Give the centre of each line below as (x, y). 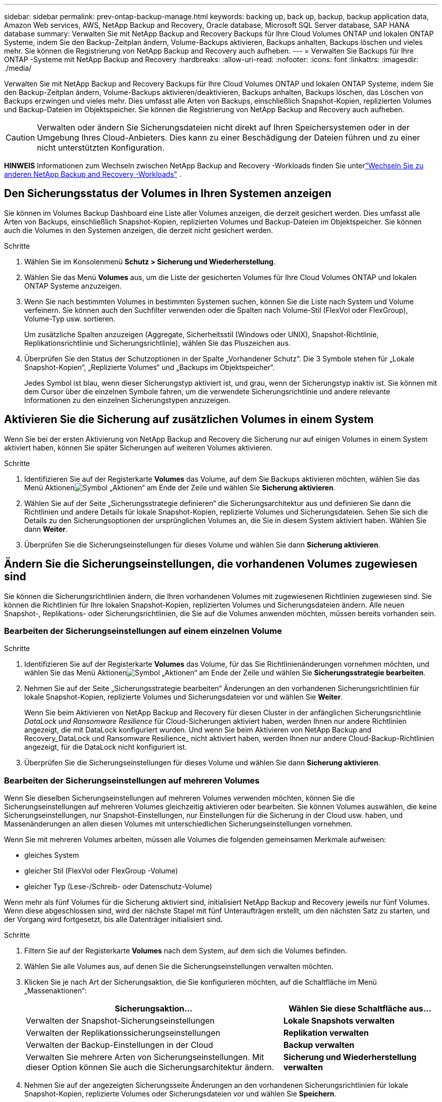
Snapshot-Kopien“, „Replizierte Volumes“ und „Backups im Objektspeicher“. (150, 367)
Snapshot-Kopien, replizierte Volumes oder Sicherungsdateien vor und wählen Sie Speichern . (180, 1094)
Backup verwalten (319, 1045)
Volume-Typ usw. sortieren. (70, 318)
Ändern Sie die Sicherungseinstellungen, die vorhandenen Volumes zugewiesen (211, 564)
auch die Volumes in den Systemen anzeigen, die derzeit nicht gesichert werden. (139, 230)
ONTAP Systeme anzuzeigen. (73, 286)
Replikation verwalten (326, 1033)
